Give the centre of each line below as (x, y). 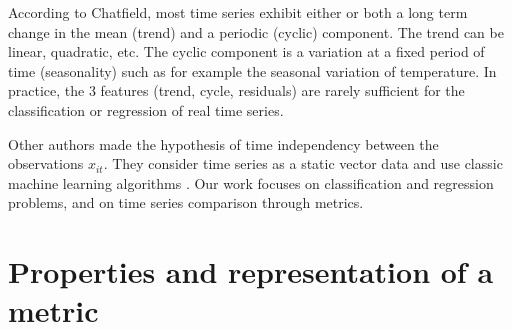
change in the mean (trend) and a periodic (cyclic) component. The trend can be (256, 31)
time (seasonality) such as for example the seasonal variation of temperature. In (252, 70)
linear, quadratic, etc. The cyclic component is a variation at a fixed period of (246, 51)
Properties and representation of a (251, 271)
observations (46, 163)
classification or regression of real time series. (146, 109)
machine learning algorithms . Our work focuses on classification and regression (251, 182)
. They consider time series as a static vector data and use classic (303, 163)
